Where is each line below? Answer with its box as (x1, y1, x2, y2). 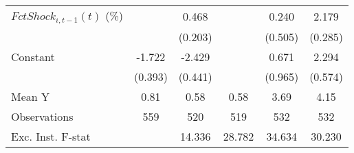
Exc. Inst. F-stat (11, 128, 91, 144)
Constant (11, 48, 55, 64)
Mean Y (11, 88, 50, 104)
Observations (11, 108, 74, 124)
